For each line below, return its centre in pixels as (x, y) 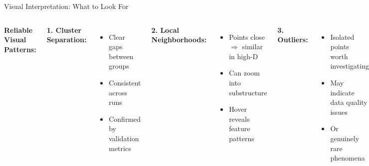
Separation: (67, 40)
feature (240, 128)
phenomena (348, 158)
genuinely (345, 138)
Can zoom (244, 73)
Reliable (18, 30)
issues (339, 112)
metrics (120, 148)
